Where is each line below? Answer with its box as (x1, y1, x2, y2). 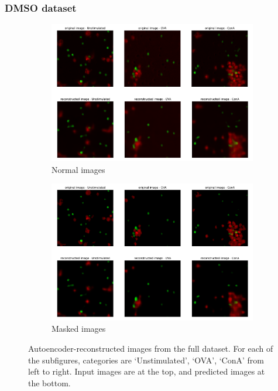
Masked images (52, 322, 106, 335)
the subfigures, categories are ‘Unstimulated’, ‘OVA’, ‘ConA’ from (28, 353, 264, 366)
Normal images (52, 163, 105, 175)
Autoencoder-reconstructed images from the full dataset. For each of (28, 342, 273, 354)
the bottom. (28, 376, 71, 389)
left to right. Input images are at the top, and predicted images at (28, 365, 265, 378)
